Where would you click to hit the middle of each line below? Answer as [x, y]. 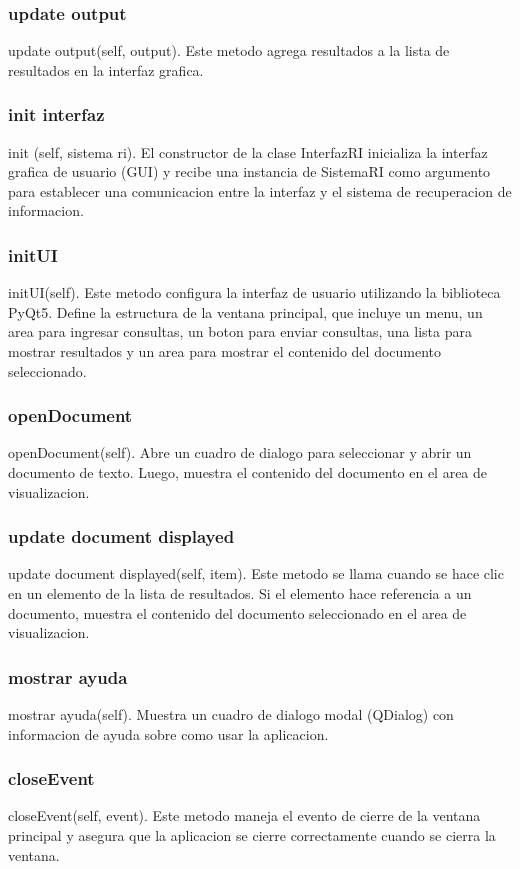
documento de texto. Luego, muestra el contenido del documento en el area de [248, 472]
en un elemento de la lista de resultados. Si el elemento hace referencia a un [240, 593]
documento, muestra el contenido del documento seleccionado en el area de [237, 612]
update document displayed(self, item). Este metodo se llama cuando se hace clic [256, 573]
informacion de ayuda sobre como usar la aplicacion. [168, 733]
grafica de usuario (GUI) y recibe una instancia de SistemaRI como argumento [249, 171]
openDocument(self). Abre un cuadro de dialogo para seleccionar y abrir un [240, 452]
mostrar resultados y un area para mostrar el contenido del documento [225, 351]
